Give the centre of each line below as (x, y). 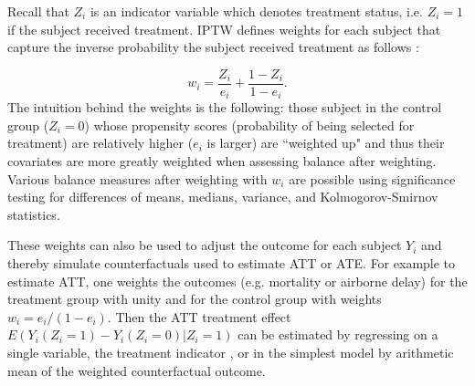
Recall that (38, 11)
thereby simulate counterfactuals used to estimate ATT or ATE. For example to (232, 263)
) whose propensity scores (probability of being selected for (249, 125)
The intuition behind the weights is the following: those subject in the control (225, 107)
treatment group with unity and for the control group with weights (195, 299)
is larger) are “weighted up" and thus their (326, 143)
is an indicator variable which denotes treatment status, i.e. (256, 11)
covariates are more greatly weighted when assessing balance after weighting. (222, 161)
